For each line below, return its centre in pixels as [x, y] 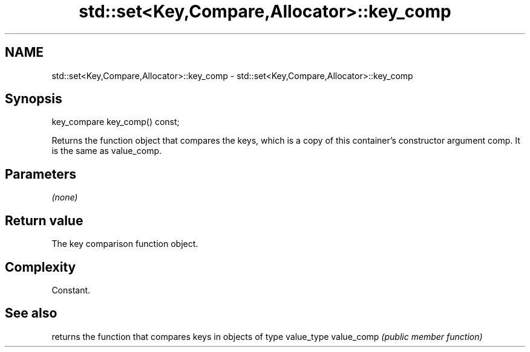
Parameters [41, 174]
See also [31, 313]
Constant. [71, 290]
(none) [65, 197]
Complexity [41, 267]
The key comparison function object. [125, 244]
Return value [44, 220]
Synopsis [34, 99]
